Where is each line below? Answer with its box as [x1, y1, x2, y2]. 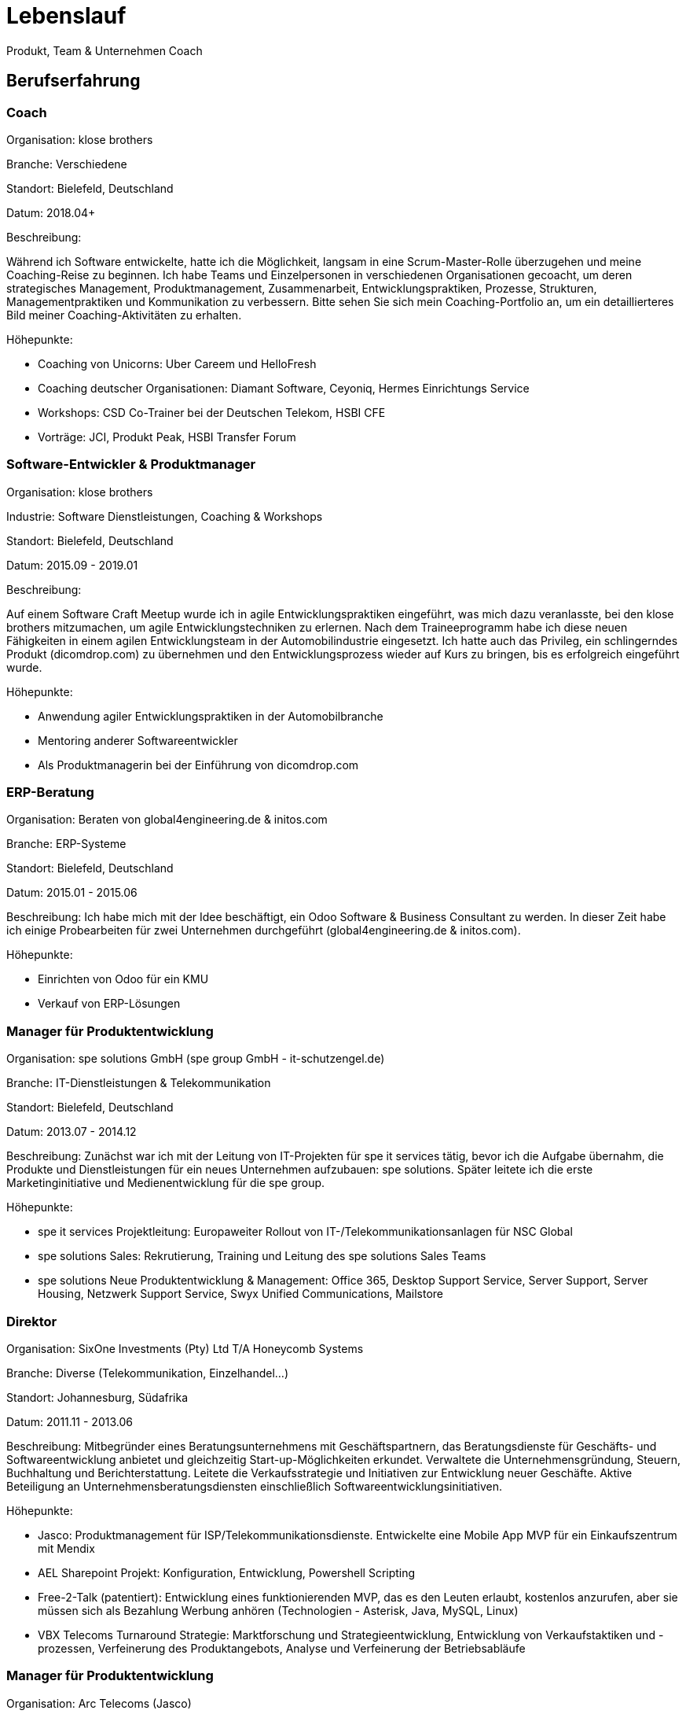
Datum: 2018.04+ [6, 205, 96, 219]
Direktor [6, 1313, 57, 1329]
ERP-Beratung [6, 784, 94, 801]
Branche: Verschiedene [6, 157, 127, 171]
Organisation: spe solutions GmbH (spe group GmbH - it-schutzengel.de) [6, 1052, 385, 1066]
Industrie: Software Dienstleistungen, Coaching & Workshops [6, 509, 323, 523]
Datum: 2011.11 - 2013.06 [6, 1414, 133, 1428]
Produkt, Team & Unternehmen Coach [6, 43, 203, 57]
